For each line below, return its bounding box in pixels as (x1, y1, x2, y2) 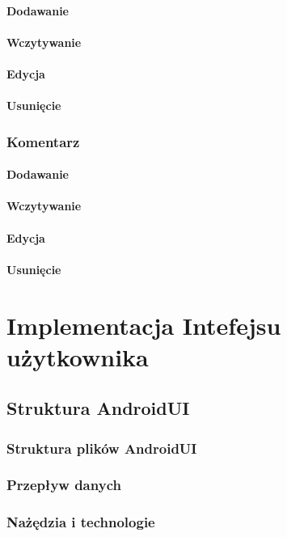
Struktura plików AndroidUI (6, 438, 197, 458)
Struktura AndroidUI (6, 395, 190, 421)
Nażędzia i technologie (6, 512, 155, 532)
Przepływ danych (6, 475, 121, 495)
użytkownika (6, 340, 149, 373)
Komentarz (6, 131, 80, 151)
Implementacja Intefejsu (6, 308, 281, 341)
